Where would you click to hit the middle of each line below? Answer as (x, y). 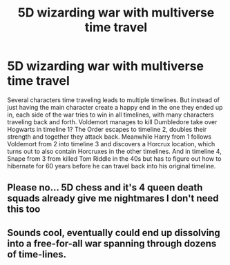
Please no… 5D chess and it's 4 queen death (105, 188)
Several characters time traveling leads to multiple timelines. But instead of (113, 100)
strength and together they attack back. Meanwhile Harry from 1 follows (109, 137)
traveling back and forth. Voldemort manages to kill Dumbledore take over (112, 121)
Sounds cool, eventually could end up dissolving (114, 233)
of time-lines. (37, 254)
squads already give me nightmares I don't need (113, 198)
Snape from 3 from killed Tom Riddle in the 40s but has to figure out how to (114, 158)
